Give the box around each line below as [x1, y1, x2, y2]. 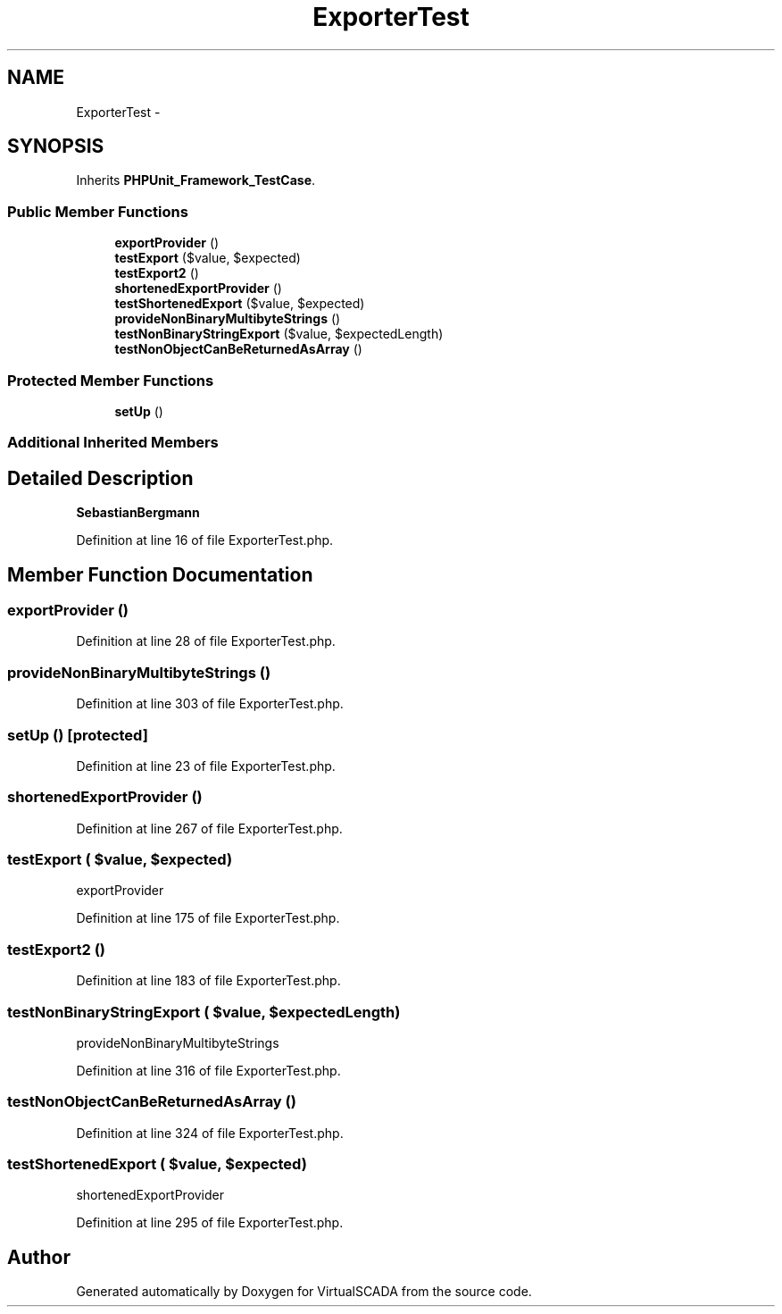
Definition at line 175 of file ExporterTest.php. [76, 910, 340, 926]
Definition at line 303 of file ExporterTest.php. [76, 696, 344, 712]
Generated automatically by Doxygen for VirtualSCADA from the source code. [76, 1284, 532, 1300]
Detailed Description [7, 466, 194, 490]
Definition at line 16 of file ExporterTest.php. [76, 532, 334, 548]
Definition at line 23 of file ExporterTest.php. [76, 757, 336, 774]
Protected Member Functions [7, 371, 214, 389]
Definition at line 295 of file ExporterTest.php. [76, 1215, 344, 1231]
